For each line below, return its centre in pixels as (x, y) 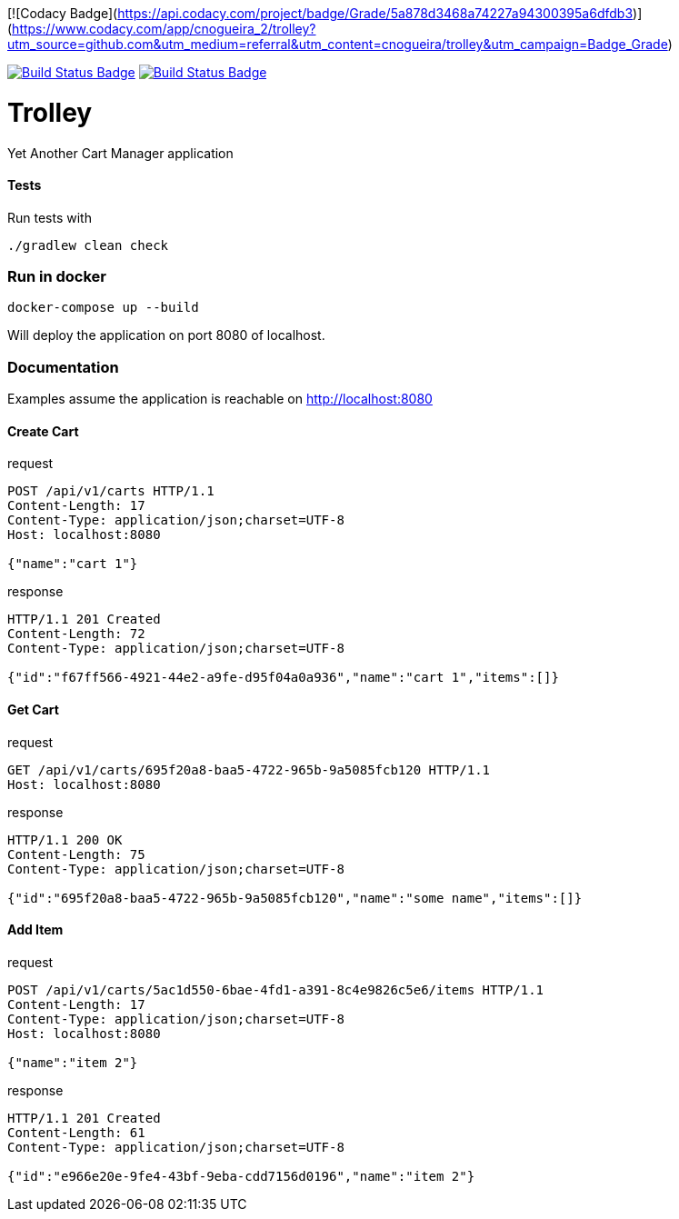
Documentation (63, 367)
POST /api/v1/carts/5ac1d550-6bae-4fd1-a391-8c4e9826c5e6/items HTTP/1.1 (276, 989)
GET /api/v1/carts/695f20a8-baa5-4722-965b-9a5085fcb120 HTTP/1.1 (249, 769)
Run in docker (57, 277)
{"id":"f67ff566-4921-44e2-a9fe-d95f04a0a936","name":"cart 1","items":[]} (283, 678)
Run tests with (50, 217)
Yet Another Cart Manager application (120, 153)
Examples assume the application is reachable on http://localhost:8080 (220, 399)
